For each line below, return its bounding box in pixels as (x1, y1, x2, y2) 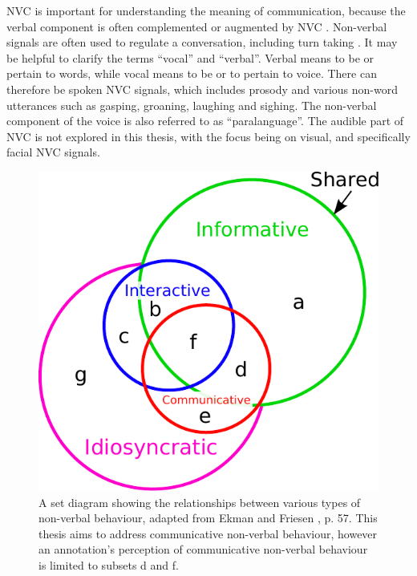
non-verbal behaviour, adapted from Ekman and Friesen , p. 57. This (38, 509, 378, 526)
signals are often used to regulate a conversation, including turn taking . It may (6, 34, 398, 51)
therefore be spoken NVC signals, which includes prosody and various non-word (6, 80, 398, 97)
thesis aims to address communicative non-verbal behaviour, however (38, 525, 378, 542)
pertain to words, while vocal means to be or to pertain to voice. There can (6, 65, 377, 82)
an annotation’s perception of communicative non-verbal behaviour (38, 541, 368, 558)
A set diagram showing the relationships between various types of (38, 493, 361, 510)
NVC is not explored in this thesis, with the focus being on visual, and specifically (6, 128, 411, 144)
